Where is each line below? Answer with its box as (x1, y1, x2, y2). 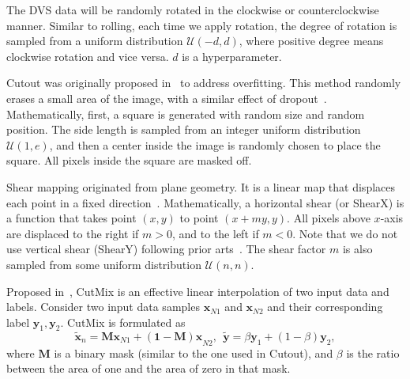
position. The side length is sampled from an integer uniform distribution (6, 121, 361, 138)
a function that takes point (6, 210, 137, 226)
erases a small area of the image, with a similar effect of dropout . (6, 89, 327, 106)
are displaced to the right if (6, 225, 139, 241)
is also (342, 241, 373, 257)
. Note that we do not (292, 225, 398, 241)
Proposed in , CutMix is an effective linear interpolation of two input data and (6, 282, 389, 299)
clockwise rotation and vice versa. (6, 47, 169, 64)
